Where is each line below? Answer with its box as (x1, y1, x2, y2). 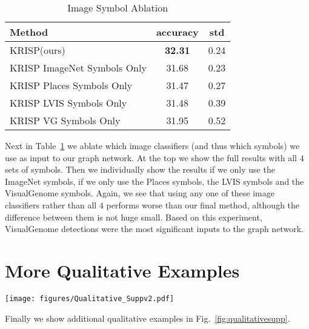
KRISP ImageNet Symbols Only (10, 61, 147, 75)
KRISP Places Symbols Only (10, 78, 133, 92)
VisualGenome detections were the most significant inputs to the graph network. (5, 222, 304, 235)
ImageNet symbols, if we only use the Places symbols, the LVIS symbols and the (5, 174, 304, 187)
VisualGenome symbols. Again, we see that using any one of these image (5, 187, 275, 199)
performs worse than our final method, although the (106, 198, 300, 211)
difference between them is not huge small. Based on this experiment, (5, 210, 262, 223)
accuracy (156, 25, 199, 39)
